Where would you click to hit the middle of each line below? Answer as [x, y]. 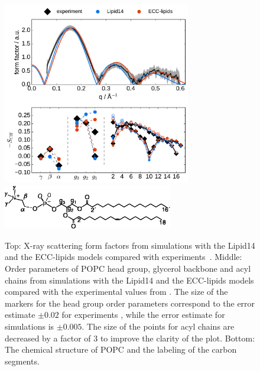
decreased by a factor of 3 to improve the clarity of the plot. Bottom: [130, 338]
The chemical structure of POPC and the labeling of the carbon [121, 349]
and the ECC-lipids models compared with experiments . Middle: [123, 257]
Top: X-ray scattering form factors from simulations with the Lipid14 [130, 245]
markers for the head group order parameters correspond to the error [130, 303]
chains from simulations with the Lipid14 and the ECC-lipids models [129, 280]
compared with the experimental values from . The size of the [116, 292]
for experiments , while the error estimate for [143, 315]
